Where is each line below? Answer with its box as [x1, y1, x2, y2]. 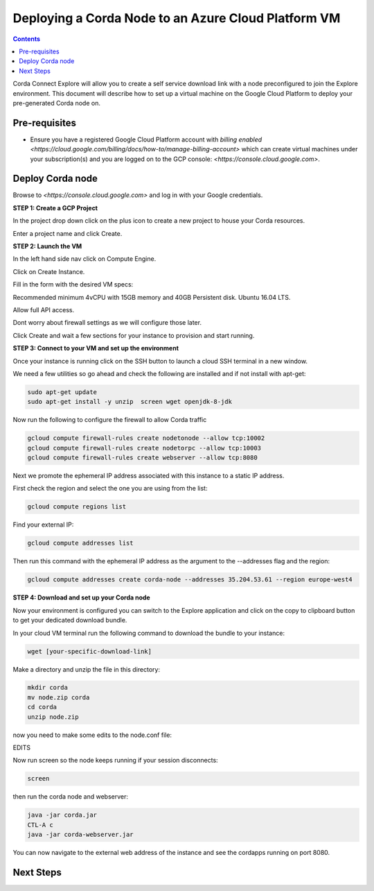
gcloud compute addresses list [27, 539, 134, 548]
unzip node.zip [27, 713, 79, 721]
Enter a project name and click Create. [12, 229, 123, 237]
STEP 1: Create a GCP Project [12, 203, 98, 212]
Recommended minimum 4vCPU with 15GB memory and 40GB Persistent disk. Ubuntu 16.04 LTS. [12, 293, 291, 301]
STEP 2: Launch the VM [12, 242, 82, 251]
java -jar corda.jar [27, 811, 97, 819]
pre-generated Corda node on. [12, 99, 100, 107]
